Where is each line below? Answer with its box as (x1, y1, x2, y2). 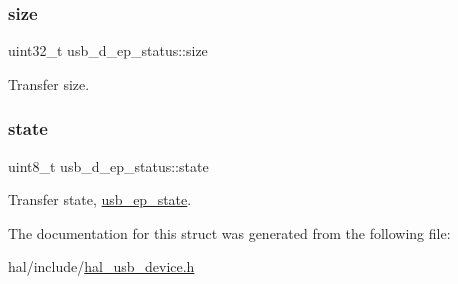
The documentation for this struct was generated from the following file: (8, 222, 451, 243)
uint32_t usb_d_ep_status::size (8, 40, 208, 61)
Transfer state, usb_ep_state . (8, 189, 192, 210)
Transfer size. (8, 73, 90, 94)
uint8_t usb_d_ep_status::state (8, 155, 209, 176)
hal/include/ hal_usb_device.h (8, 256, 195, 277)
